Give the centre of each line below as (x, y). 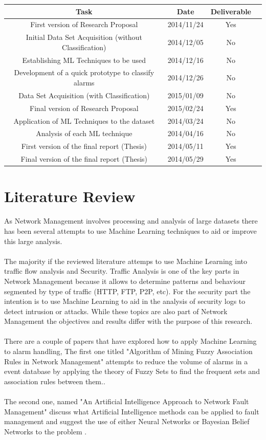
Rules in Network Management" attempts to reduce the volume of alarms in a (126, 361)
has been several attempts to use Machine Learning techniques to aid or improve (130, 230)
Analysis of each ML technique (84, 133)
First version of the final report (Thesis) (84, 146)
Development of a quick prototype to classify (84, 72)
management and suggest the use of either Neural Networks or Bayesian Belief (127, 421)
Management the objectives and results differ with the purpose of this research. (128, 321)
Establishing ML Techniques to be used (84, 60)
